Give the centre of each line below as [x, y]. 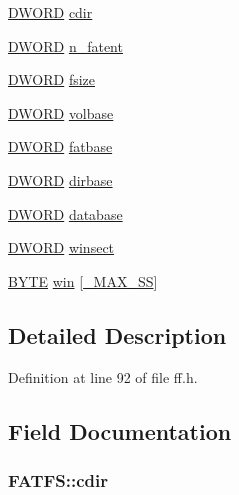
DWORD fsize [51, 79]
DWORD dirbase [60, 179]
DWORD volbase [61, 112]
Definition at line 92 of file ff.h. [103, 376]
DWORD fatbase [60, 146]
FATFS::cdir [58, 479]
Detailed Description [117, 334]
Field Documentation [120, 430]
